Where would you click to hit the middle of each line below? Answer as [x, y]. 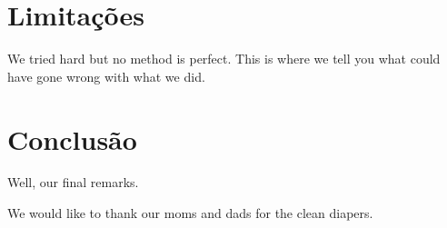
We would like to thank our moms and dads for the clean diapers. [190, 213]
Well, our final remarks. [73, 182]
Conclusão [72, 139]
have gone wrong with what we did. [106, 76]
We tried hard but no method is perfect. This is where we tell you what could [224, 59]
